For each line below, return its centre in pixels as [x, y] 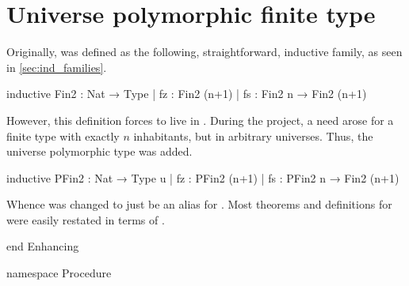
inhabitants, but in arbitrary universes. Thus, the [253, 135]
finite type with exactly [63, 135]
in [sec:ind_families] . [57, 67]
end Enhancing [43, 246]
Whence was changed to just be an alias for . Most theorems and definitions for [199, 204]
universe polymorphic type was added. [99, 151]
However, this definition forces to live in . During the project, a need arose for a [200, 120]
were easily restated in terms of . [86, 219]
